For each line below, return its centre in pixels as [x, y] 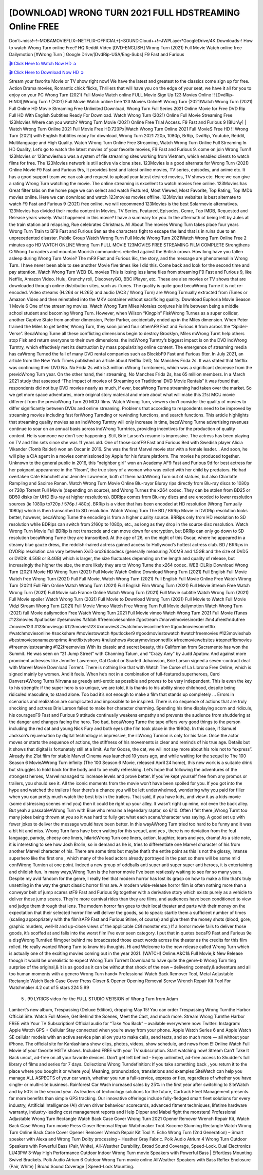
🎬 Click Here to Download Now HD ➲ [47, 72]
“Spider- [240, 327]
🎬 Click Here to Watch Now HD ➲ [43, 63]
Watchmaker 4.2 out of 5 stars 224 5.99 [49, 988]
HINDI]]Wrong [23, 102]
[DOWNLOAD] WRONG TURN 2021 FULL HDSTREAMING [124, 13]
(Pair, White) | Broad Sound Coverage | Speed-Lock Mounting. [72, 1167]
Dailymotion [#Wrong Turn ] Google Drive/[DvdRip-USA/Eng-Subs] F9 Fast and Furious [97, 55]
